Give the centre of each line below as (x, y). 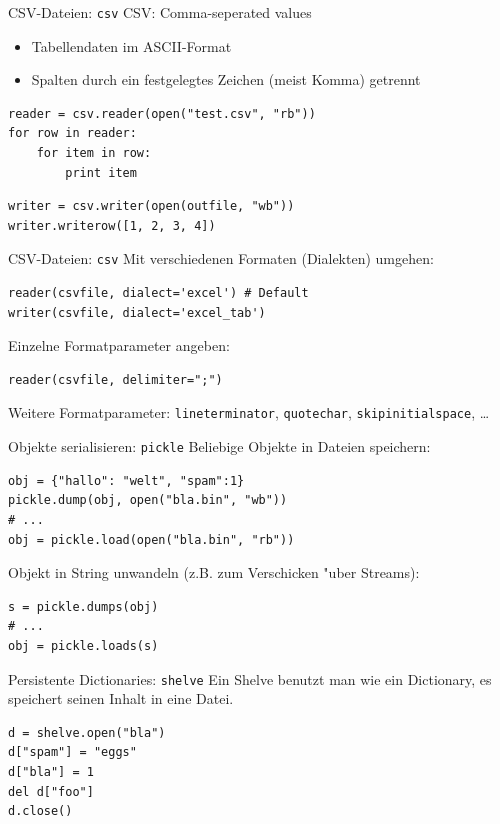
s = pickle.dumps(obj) (83, 606)
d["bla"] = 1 (51, 771)
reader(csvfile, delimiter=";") (115, 379)
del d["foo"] (51, 791)
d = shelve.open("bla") (87, 732)
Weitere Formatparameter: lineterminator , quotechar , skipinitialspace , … (249, 412)
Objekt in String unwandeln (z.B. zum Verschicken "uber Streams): (214, 572)
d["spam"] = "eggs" (72, 752)
